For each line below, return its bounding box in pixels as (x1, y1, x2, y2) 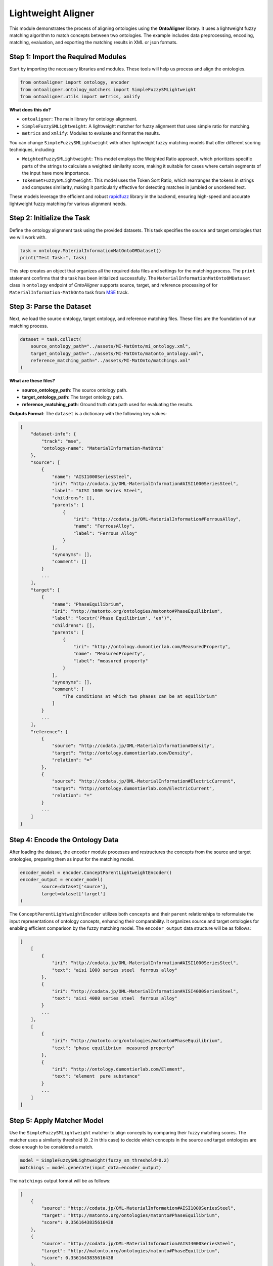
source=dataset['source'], (41, 884, 108, 890)
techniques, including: (9, 146, 56, 152)
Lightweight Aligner (9, 8, 95, 19)
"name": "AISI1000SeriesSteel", (52, 473, 132, 480)
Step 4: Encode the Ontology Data (9, 836, 119, 844)
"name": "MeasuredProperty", (73, 651, 146, 657)
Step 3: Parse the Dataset (9, 302, 92, 311)
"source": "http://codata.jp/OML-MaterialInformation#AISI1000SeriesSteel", (41, 1205, 236, 1211)
